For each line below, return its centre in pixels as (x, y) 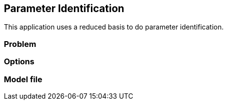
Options (19, 62)
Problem (20, 44)
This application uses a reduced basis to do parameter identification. (114, 27)
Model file (23, 79)
